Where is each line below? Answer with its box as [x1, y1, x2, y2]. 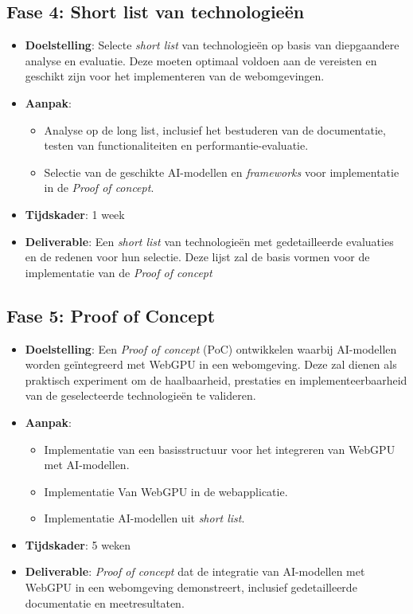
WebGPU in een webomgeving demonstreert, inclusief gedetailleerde [25, 579, 357, 596]
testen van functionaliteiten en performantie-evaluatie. [44, 137, 309, 154]
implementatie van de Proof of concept [25, 264, 212, 280]
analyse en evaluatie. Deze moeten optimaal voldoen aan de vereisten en [25, 52, 377, 68]
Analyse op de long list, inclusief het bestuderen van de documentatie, [44, 121, 386, 138]
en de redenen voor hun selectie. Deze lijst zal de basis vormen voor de [25, 248, 370, 265]
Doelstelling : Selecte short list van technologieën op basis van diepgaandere [25, 37, 399, 53]
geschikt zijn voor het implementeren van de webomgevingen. [25, 68, 325, 84]
